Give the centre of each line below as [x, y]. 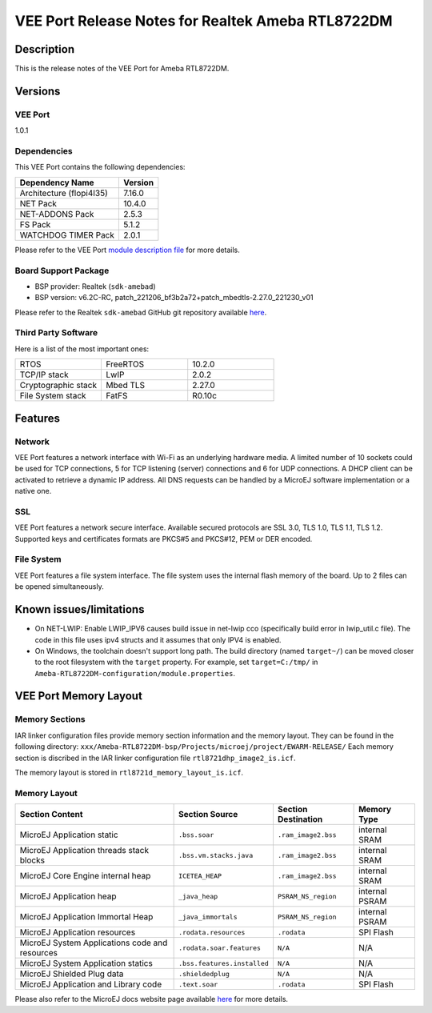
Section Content [51, 815]
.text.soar [198, 984]
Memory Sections [50, 719]
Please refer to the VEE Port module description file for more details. [127, 250]
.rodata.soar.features [220, 948]
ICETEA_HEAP [200, 876]
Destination [300, 819]
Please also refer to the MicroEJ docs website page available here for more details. [151, 999]
